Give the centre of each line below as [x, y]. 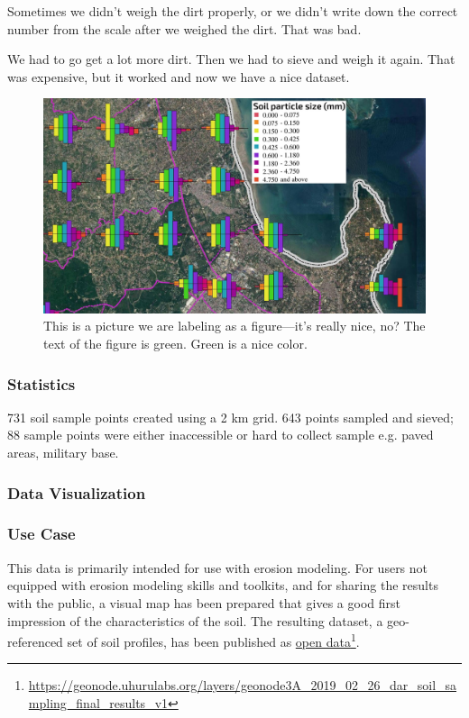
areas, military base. [63, 453]
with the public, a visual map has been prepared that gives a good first [204, 602]
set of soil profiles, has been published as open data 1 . [213, 640]
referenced [35, 641]
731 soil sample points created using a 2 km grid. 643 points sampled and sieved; [230, 417]
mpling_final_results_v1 [98, 702]
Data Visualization [77, 492]
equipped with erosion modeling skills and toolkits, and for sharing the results [223, 585]
